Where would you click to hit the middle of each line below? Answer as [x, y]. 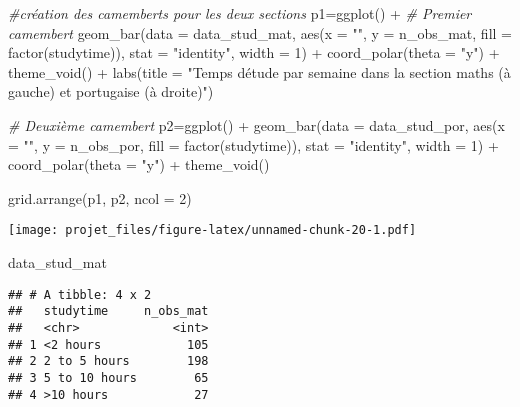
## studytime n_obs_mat [108, 311]
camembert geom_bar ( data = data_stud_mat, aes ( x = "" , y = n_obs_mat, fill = [260, 32]
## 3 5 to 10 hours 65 [108, 377]
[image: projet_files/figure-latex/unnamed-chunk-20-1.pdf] [212, 230]
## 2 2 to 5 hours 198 [108, 361]
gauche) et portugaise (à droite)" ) [111, 91]
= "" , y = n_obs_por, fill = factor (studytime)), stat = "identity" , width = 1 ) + [253, 144]
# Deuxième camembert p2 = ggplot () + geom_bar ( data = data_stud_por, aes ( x [256, 124]
